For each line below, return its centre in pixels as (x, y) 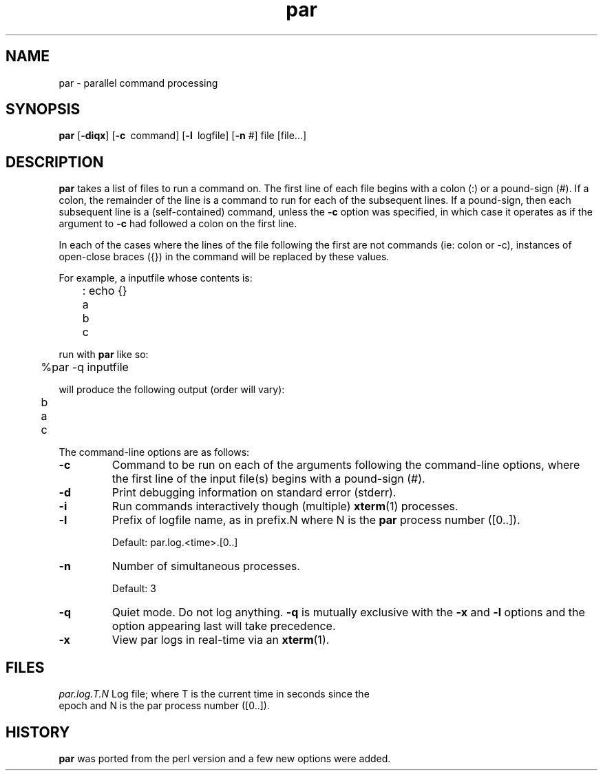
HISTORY (38, 732)
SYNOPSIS (43, 109)
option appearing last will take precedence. (224, 626)
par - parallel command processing (138, 83)
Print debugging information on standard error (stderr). (254, 493)
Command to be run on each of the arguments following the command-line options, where (346, 465)
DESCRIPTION (55, 162)
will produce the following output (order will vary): (172, 390)
